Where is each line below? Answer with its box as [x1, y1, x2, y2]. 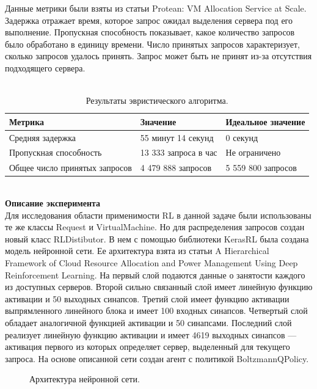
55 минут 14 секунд [140, 131, 214, 144]
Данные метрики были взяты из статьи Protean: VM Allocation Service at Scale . [5, 2, 307, 14]
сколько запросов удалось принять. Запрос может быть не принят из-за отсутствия [5, 49, 312, 62]
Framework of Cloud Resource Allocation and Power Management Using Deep [5, 256, 298, 269]
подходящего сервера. [5, 61, 86, 74]
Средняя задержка [9, 131, 76, 144]
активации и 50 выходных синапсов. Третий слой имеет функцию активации [5, 292, 290, 305]
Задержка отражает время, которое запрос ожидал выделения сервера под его [5, 13, 293, 26]
